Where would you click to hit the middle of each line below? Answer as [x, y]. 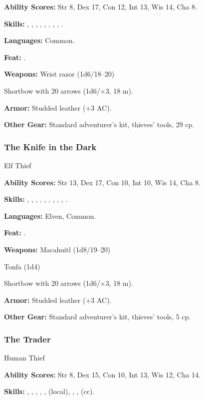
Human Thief [24, 358]
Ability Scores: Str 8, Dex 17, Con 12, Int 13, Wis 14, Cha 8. [101, 7]
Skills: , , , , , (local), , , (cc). [49, 391]
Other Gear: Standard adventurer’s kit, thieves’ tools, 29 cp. [99, 124]
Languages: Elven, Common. [50, 216]
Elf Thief [18, 165]
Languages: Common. [39, 40]
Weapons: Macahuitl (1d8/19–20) [57, 249]
